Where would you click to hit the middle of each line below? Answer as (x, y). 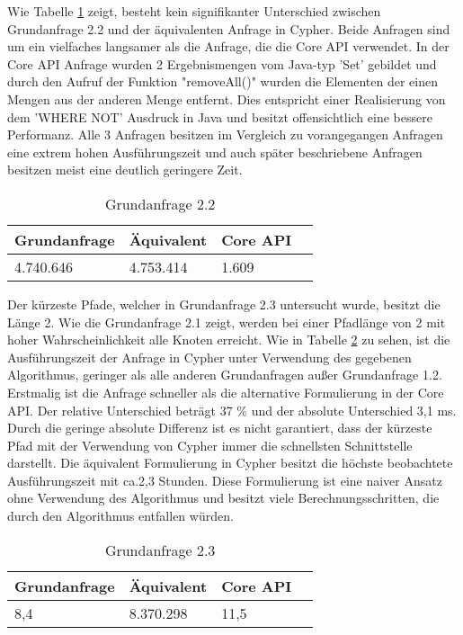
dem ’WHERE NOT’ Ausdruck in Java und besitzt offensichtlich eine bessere (220, 116)
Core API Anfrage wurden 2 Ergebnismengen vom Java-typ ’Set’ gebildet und (222, 63)
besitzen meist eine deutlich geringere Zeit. (125, 170)
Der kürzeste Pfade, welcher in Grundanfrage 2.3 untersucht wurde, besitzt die (224, 304)
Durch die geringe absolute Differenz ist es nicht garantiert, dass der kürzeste (220, 428)
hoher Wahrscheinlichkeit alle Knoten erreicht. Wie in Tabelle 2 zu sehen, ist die (229, 340)
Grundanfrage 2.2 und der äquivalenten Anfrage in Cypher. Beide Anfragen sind (229, 28)
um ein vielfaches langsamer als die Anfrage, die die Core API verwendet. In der (228, 46)
